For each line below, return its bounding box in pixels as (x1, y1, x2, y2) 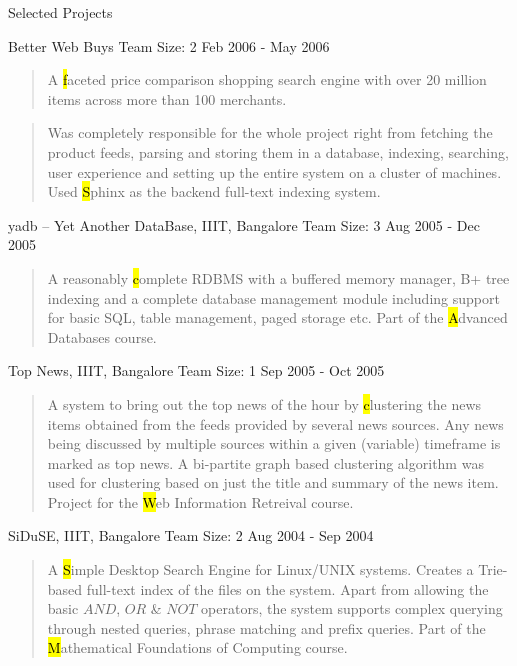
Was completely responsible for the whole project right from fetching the (47, 122, 493, 143)
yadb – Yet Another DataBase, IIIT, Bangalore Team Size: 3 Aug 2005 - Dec (8, 214, 480, 235)
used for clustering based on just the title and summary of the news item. (47, 472, 499, 493)
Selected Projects (8, 2, 113, 22)
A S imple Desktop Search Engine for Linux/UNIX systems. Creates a (47, 559, 474, 580)
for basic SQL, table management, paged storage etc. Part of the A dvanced (47, 307, 508, 328)
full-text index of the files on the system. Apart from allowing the (86, 578, 489, 599)
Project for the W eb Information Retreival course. (47, 491, 354, 512)
